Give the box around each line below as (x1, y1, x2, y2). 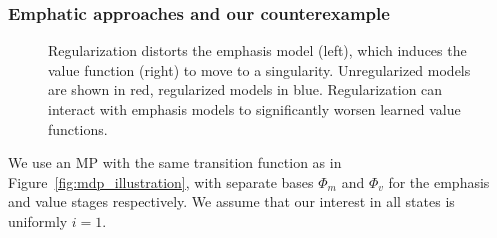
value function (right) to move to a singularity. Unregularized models (48, 59, 471, 80)
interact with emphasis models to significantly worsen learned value (48, 99, 461, 119)
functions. (48, 118, 108, 139)
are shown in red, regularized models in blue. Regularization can (48, 79, 443, 100)
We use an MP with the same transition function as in (8, 152, 342, 173)
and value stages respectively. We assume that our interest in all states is (8, 191, 455, 212)
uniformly (8, 210, 68, 231)
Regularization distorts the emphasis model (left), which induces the (48, 40, 467, 61)
